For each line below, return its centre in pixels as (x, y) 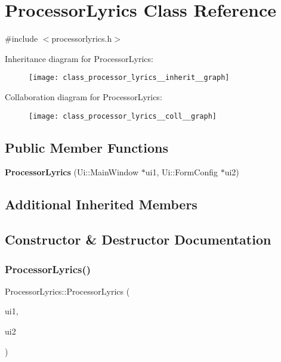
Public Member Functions (87, 147)
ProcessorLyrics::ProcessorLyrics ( (67, 291)
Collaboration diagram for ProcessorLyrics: (84, 96)
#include (21, 38)
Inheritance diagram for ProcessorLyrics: (79, 58)
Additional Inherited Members (101, 204)
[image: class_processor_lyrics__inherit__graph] (129, 78)
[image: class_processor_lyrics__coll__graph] (123, 116)
